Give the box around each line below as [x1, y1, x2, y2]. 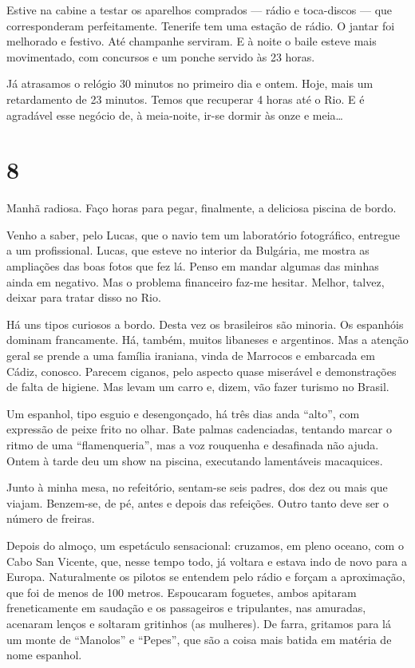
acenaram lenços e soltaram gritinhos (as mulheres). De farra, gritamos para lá [6, 615, 391, 631]
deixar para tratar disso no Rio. [6, 289, 161, 306]
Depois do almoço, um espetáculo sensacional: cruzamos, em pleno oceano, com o [6, 536, 404, 553]
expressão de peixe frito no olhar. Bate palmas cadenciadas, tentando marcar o [6, 421, 392, 437]
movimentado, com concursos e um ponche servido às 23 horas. [6, 48, 315, 65]
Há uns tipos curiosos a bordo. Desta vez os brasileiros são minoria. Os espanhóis [6, 315, 404, 332]
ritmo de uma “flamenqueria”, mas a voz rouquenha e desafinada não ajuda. [6, 437, 379, 453]
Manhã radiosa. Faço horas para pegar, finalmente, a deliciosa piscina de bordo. [6, 200, 397, 216]
